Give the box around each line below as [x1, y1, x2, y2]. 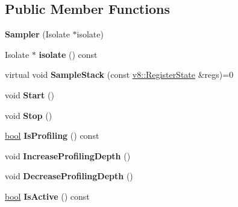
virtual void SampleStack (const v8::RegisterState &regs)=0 [5, 68, 234, 81]
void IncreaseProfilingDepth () [5, 149, 131, 162]
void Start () [5, 88, 54, 101]
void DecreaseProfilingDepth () [5, 170, 133, 182]
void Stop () [5, 109, 52, 121]
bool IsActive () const [5, 189, 90, 202]
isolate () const [39, 48, 98, 60]
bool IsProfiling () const [5, 129, 99, 142]
